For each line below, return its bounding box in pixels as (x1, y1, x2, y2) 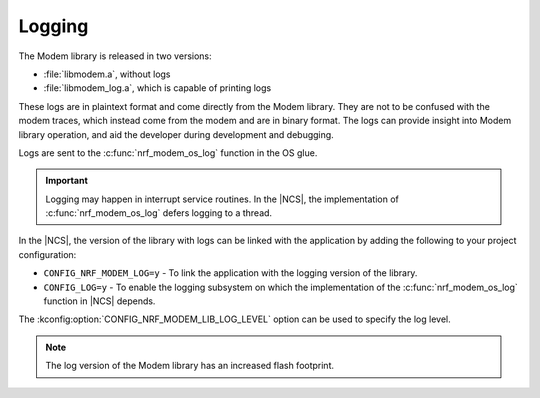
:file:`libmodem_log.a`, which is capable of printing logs (43, 82, 272, 94)
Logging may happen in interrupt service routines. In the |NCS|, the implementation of (45, 193, 399, 205)
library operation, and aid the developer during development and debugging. (18, 128, 334, 140)
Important (45, 175, 89, 187)
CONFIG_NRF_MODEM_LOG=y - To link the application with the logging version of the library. (43, 267, 418, 279)
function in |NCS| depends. (43, 295, 156, 307)
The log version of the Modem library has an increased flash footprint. (45, 360, 335, 372)
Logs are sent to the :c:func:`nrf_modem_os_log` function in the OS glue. (18, 146, 318, 159)
